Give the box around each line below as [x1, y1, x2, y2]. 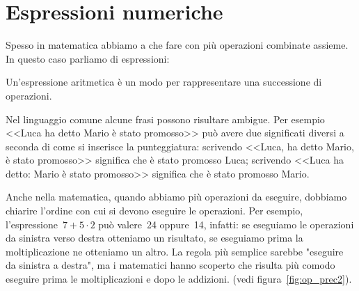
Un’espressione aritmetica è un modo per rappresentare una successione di [6, 74, 322, 89]
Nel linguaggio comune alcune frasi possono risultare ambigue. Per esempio [6, 111, 325, 126]
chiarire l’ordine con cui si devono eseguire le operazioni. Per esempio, [6, 203, 303, 218]
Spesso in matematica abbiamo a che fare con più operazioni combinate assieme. [6, 38, 349, 52]
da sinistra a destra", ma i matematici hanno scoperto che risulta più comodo [6, 258, 335, 272]
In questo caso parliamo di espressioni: [6, 51, 170, 65]
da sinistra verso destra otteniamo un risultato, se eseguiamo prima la [6, 230, 303, 245]
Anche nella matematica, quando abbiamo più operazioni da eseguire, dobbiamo [6, 189, 347, 204]
